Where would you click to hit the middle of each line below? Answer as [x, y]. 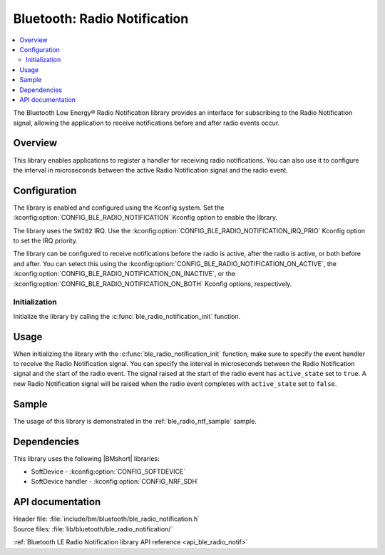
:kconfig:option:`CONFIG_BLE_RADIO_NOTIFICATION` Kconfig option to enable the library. [145, 218]
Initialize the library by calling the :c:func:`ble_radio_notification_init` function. [127, 316]
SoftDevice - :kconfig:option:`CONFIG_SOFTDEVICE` [108, 472]
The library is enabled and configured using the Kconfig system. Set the [119, 208]
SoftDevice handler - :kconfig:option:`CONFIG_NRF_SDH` [115, 482]
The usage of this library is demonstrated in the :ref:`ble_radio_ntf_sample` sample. [135, 421]
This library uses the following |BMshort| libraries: [86, 458]
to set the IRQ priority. [45, 241]
